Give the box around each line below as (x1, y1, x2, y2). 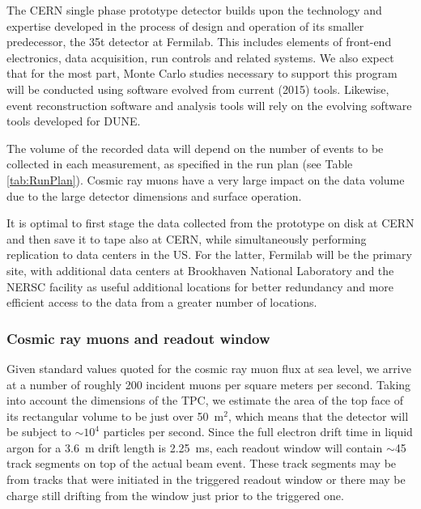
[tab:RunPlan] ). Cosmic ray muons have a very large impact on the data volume (6, 171, 405, 188)
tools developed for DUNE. (6, 112, 141, 129)
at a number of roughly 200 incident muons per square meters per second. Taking (6, 375, 411, 392)
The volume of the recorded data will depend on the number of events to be (6, 139, 384, 156)
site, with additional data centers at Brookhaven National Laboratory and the (6, 261, 394, 278)
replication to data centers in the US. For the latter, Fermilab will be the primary (6, 246, 412, 263)
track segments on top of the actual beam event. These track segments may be (6, 455, 397, 472)
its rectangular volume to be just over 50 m (6, 407, 224, 424)
